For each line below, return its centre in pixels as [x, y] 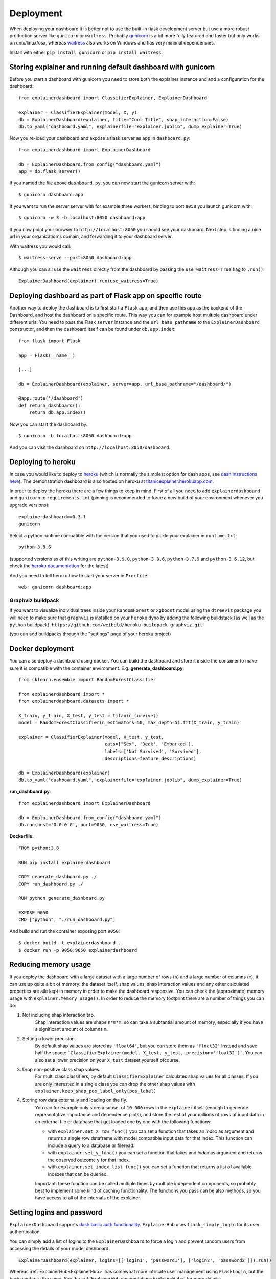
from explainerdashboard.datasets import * [74, 701]
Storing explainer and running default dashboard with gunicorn [112, 67]
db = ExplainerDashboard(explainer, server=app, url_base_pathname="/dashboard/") [125, 384]
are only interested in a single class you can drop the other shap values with [115, 1084]
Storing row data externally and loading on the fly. [75, 1100]
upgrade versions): [29, 505]
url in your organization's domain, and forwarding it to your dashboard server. [91, 237]
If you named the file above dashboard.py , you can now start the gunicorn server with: [102, 183]
